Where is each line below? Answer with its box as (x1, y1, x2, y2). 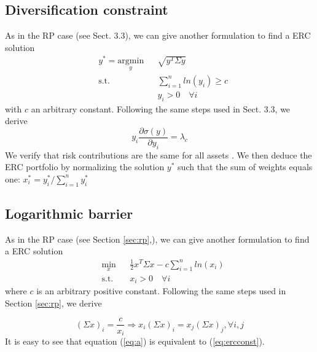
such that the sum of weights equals (178, 160, 313, 173)
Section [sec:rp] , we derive (5, 296, 102, 309)
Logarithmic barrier (5, 204, 133, 222)
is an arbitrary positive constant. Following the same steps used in (36, 284, 286, 297)
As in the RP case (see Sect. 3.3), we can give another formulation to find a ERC (5, 29, 311, 42)
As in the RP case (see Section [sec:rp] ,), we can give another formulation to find (5, 232, 310, 245)
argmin (117, 57, 144, 66)
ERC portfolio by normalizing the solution (5, 160, 165, 173)
